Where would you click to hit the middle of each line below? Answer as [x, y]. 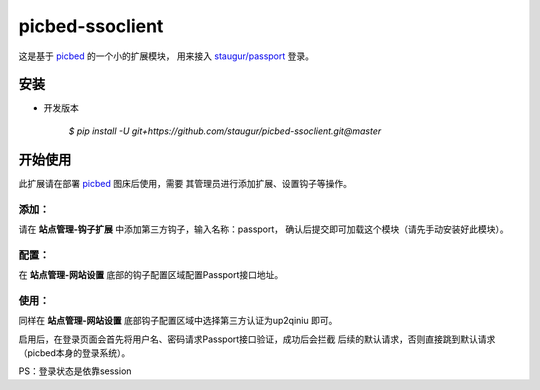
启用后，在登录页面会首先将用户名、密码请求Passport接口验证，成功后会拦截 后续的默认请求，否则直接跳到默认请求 [257, 339]
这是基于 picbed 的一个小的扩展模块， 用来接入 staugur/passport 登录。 [166, 56]
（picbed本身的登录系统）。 [74, 352]
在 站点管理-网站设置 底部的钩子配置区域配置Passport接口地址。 [151, 275]
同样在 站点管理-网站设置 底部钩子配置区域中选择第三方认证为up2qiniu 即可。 [178, 321]
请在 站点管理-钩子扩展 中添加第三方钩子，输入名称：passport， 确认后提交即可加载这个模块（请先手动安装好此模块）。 [263, 229]
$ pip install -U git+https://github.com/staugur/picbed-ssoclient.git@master [225, 131]
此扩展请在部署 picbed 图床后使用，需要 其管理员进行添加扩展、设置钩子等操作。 [185, 183]
